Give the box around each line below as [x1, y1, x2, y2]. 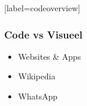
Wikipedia [18, 70, 56, 82]
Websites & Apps [18, 50, 81, 62]
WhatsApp [18, 90, 58, 102]
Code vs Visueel [4, 27, 83, 41]
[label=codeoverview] [4, 2, 80, 14]
